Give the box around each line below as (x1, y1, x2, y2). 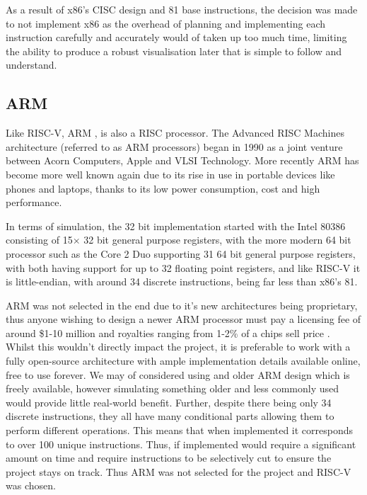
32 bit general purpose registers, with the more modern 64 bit (83, 232, 351, 247)
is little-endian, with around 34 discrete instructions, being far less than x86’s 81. (6, 274, 358, 289)
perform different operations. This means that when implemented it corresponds (6, 423, 354, 438)
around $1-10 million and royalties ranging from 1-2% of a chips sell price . (6, 325, 330, 340)
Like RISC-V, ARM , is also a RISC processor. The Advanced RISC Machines (6, 125, 344, 140)
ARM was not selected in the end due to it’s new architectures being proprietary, (6, 297, 358, 312)
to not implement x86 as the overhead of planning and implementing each (6, 16, 326, 30)
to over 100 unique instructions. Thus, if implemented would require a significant (6, 436, 356, 451)
